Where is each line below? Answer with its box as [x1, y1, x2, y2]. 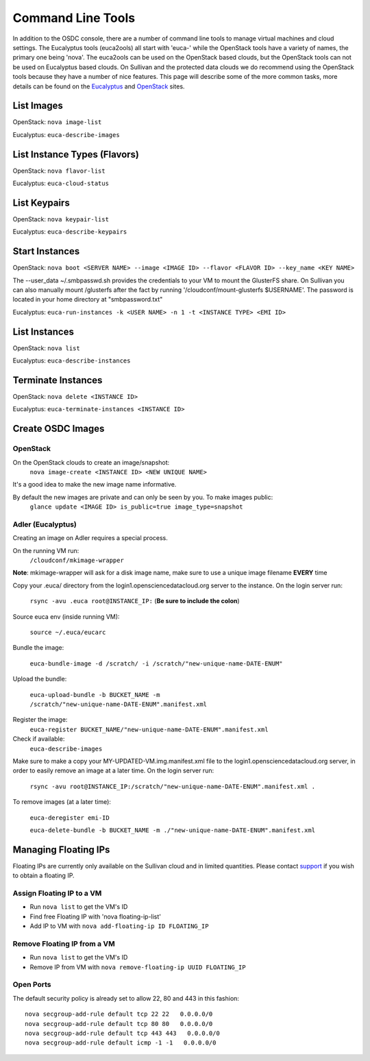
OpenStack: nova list [12, 343, 80, 352]
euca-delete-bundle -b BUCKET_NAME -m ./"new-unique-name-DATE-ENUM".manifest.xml [29, 826, 315, 834]
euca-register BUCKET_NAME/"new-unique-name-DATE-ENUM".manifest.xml [29, 725, 269, 733]
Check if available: [12, 735, 65, 743]
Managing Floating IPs [12, 844, 110, 855]
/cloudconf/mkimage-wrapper [29, 557, 125, 565]
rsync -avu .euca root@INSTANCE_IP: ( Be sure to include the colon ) [29, 597, 240, 605]
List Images [12, 100, 63, 112]
